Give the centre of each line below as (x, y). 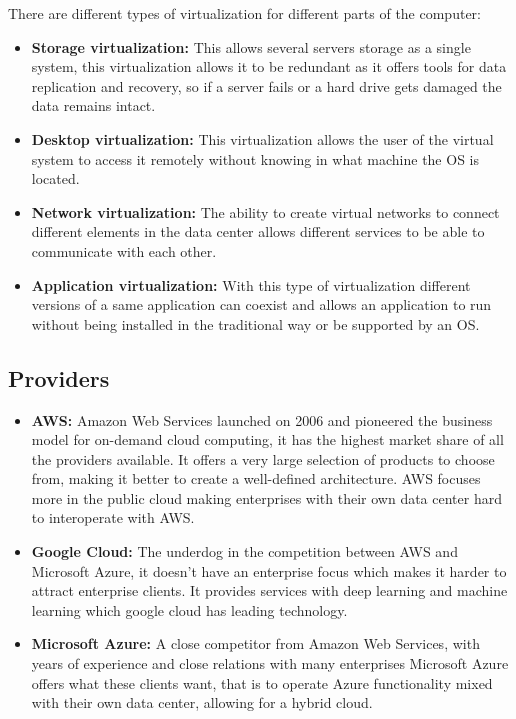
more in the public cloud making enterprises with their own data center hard (266, 497)
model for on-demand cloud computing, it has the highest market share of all (267, 439)
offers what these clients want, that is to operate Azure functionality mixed (262, 682)
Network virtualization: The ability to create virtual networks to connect (265, 211)
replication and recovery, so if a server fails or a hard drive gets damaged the (266, 85)
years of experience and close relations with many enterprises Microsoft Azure (270, 663)
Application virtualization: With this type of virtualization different (251, 284)
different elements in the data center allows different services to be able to (258, 231)
